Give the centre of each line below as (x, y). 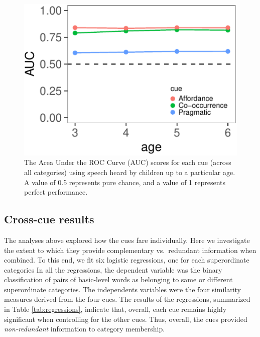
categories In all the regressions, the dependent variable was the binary (113, 269)
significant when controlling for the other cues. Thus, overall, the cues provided (126, 319)
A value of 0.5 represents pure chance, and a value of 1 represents (125, 182)
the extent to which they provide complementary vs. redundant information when (130, 250)
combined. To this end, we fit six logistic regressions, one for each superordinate (127, 260)
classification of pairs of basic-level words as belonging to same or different (118, 279)
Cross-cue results (49, 219)
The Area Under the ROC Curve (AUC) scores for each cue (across (128, 162)
